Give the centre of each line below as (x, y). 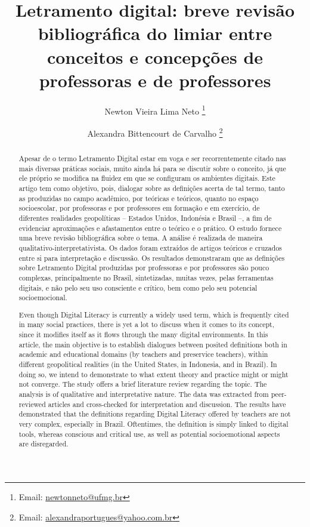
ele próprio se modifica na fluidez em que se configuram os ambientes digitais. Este (147, 178)
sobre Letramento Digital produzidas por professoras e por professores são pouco (144, 268)
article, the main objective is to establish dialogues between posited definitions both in (153, 344)
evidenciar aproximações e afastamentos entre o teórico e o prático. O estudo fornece (150, 228)
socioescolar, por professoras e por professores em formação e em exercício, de (139, 208)
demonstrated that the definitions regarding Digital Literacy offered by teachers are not (155, 414)
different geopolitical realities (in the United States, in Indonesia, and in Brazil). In (148, 364)
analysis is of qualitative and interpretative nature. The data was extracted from (144, 394)
